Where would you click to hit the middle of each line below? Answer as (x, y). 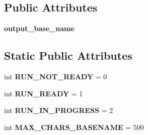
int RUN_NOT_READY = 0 (56, 76)
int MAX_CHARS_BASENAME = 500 (74, 127)
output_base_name (39, 28)
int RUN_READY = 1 (44, 93)
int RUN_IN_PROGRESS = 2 (59, 110)
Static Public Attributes (68, 55)
